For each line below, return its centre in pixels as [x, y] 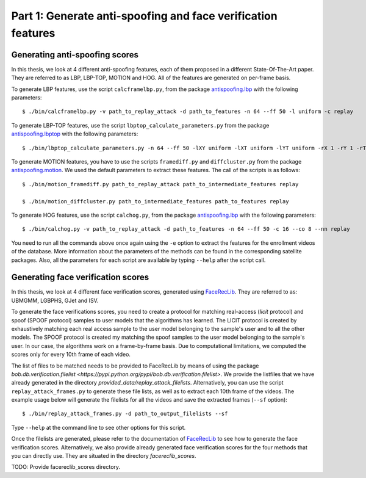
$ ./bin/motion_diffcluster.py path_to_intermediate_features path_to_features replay [156, 201]
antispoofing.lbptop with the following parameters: [75, 134]
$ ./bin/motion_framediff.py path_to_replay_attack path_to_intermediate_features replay [160, 184]
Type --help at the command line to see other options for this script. [99, 427]
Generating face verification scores [80, 277]
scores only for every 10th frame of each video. [71, 355]
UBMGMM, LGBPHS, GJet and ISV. [55, 300]
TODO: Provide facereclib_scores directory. [66, 467]
